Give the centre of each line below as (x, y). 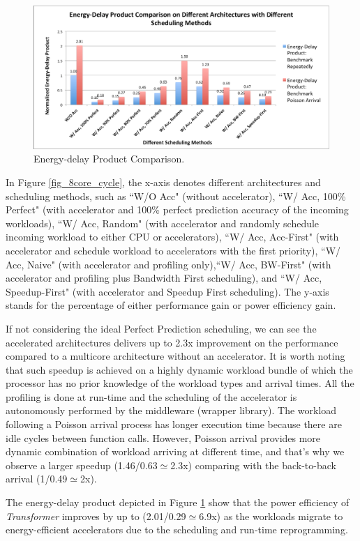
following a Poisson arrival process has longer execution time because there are (174, 424)
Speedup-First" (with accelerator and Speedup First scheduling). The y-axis (167, 291)
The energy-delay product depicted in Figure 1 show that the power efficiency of (178, 502)
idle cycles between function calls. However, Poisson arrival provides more (163, 437)
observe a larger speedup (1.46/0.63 (82, 465)
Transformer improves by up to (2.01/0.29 (96, 516)
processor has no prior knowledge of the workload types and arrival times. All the (180, 383)
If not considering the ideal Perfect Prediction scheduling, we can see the (161, 328)
